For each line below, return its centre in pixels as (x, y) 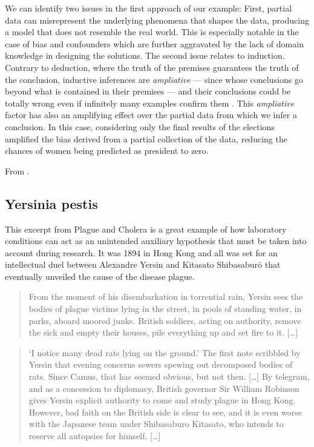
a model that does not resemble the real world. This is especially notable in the (152, 32)
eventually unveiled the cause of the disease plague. (100, 276)
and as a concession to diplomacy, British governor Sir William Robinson (164, 388)
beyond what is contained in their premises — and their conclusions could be (148, 91)
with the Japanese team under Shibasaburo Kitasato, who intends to (156, 424)
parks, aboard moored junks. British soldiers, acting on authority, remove (165, 320)
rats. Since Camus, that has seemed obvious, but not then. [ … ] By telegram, (169, 376)
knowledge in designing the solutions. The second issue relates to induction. (145, 55)
